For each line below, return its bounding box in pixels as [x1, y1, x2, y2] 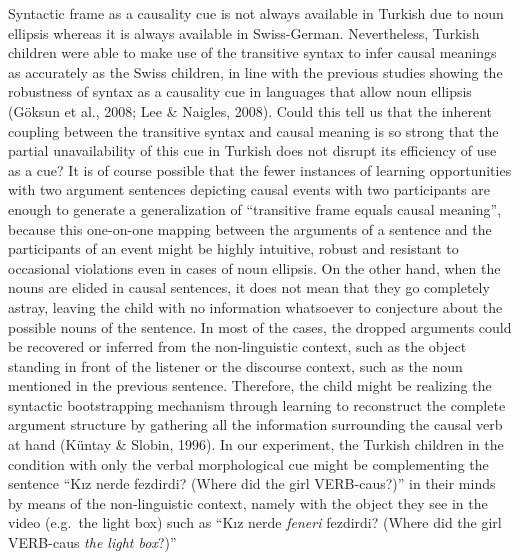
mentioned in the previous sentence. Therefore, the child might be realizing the [8, 375, 492, 396]
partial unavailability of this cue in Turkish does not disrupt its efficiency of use [8, 140, 497, 161]
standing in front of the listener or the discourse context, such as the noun [8, 355, 463, 376]
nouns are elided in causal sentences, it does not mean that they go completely [8, 277, 490, 298]
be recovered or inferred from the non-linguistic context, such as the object [8, 336, 467, 357]
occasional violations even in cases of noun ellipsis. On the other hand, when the [8, 257, 501, 278]
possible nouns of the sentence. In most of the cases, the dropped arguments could [8, 316, 512, 337]
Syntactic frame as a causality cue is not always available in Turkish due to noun [8, 3, 504, 23]
